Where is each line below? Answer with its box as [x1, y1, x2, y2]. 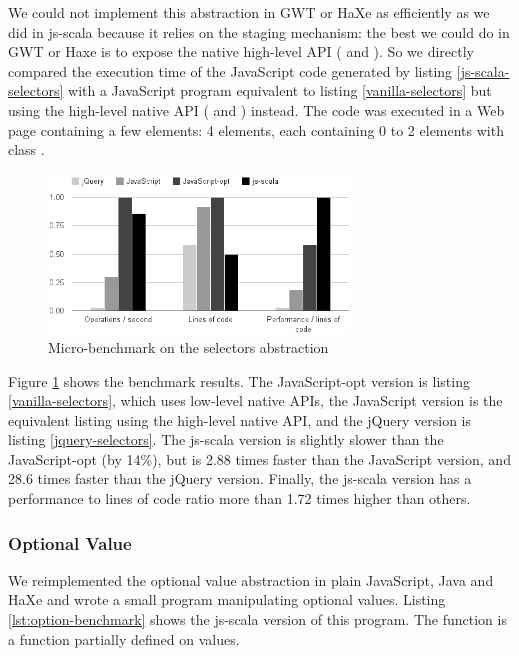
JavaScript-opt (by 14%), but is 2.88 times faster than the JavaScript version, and [8, 448, 511, 469]
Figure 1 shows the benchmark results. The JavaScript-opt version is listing [8, 370, 470, 391]
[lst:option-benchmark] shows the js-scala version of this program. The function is [8, 609, 507, 630]
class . [8, 139, 45, 160]
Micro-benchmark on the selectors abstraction [48, 336, 329, 357]
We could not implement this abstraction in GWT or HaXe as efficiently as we [8, 2, 490, 22]
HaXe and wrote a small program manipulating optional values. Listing [8, 589, 446, 610]
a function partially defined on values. [8, 628, 240, 649]
